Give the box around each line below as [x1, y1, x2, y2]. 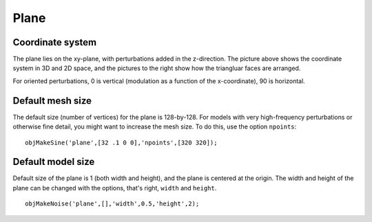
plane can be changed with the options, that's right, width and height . [12, 184, 217, 192]
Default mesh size [12, 95, 92, 107]
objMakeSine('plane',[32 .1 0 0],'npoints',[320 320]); [25, 138, 218, 146]
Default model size [12, 156, 95, 168]
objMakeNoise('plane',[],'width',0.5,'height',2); [25, 200, 200, 208]
